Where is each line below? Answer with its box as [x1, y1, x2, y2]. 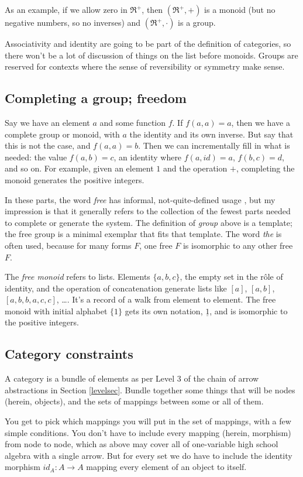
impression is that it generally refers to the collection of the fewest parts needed [5, 205, 291, 217]
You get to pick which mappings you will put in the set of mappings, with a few [5, 415, 291, 427]
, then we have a [231, 116, 290, 128]
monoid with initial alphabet [5, 304, 108, 317]
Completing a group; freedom [5, 89, 187, 107]
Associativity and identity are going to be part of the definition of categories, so [5, 37, 291, 49]
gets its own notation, [125, 304, 203, 317]
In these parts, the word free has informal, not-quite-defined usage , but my [5, 193, 276, 205]
